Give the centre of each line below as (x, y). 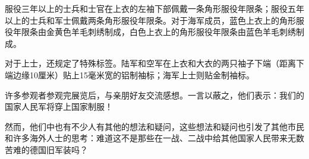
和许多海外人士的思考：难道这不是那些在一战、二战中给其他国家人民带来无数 (154, 138)
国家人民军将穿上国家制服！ (59, 106)
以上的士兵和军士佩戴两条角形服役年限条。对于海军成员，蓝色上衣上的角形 (150, 20)
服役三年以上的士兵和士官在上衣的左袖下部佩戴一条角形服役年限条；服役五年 (154, 8)
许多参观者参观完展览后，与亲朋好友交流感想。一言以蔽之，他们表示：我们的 (154, 95)
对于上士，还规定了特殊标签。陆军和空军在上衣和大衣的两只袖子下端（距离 (150, 63)
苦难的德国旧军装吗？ (46, 149)
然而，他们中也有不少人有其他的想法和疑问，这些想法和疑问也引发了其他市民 (154, 126)
